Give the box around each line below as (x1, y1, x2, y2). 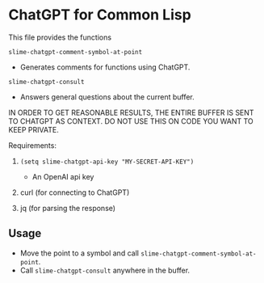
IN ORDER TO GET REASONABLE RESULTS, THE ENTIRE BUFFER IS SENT (8, 108, 254, 117)
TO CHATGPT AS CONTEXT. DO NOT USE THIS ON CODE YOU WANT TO (8, 116, 254, 126)
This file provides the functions (8, 32, 111, 42)
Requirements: (8, 140, 57, 150)
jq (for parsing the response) (19, 203, 115, 213)
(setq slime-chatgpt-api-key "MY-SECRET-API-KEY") (19, 158, 195, 166)
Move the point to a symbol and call (19, 248, 140, 258)
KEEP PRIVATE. (8, 125, 59, 134)
